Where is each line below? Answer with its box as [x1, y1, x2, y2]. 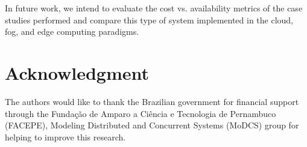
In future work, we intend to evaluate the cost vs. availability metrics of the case [5, 2, 303, 14]
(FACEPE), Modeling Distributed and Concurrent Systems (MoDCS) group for [5, 119, 299, 131]
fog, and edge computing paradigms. [5, 25, 139, 38]
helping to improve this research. [5, 130, 126, 143]
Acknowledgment [5, 60, 149, 85]
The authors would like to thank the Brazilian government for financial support [5, 95, 299, 107]
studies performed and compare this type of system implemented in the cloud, [5, 13, 294, 26]
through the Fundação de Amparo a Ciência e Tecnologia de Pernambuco [5, 107, 276, 119]
